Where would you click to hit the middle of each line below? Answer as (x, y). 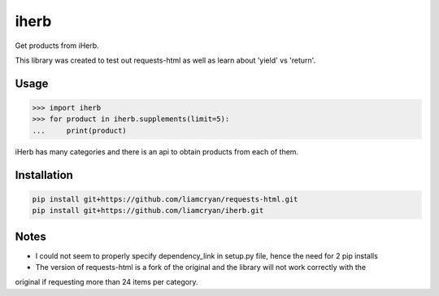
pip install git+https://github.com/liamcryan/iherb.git (148, 211)
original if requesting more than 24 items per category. (106, 282)
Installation (44, 175)
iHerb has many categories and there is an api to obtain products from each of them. (157, 151)
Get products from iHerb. (57, 46)
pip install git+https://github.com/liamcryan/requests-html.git (165, 199)
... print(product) (80, 131)
